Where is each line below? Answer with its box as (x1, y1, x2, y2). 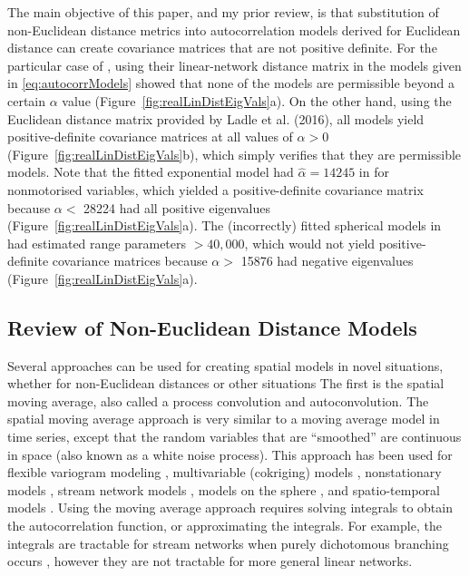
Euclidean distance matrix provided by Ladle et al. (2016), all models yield (7, 109, 425, 128)
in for (358, 162, 389, 181)
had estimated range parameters (7, 233, 187, 252)
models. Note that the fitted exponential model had (7, 162, 294, 181)
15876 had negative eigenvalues (240, 251, 414, 270)
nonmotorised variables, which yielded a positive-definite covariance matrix (7, 180, 424, 199)
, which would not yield (244, 233, 376, 252)
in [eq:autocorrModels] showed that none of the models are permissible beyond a (7, 73, 454, 93)
